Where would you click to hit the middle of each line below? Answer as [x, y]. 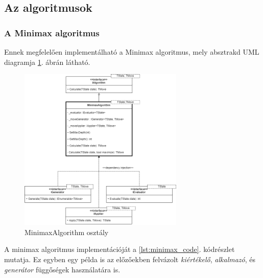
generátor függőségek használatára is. [62, 269]
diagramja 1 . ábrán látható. [47, 62]
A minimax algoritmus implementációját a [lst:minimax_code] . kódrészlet [119, 249]
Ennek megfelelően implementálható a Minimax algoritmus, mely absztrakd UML [132, 52]
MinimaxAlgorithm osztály [67, 232]
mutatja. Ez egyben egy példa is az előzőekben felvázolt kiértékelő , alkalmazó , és [130, 259]
